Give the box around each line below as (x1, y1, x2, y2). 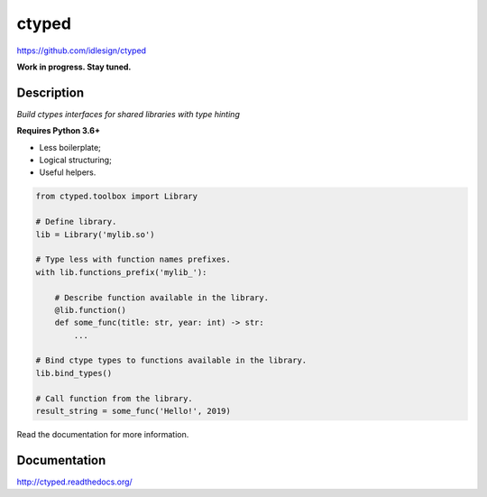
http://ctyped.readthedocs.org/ (16, 476, 133, 487)
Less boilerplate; (39, 142, 101, 152)
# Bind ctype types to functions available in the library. (35, 355, 308, 365)
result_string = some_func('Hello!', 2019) (35, 406, 232, 417)
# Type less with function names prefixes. (35, 254, 232, 265)
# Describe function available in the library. (54, 292, 270, 302)
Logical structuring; (39, 154, 112, 166)
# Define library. (35, 216, 117, 227)
